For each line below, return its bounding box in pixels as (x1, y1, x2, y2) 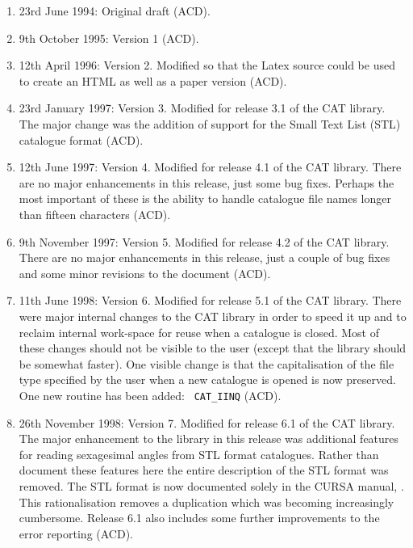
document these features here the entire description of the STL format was (19, 462, 389, 478)
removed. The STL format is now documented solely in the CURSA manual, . (19, 477, 404, 494)
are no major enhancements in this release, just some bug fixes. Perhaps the (19, 174, 394, 191)
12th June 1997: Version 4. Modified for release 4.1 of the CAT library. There (19, 158, 402, 175)
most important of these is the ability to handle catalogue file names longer (19, 190, 391, 207)
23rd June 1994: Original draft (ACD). (19, 2, 211, 19)
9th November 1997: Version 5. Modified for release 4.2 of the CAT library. (19, 233, 390, 250)
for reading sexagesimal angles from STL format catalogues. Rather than (19, 445, 379, 462)
